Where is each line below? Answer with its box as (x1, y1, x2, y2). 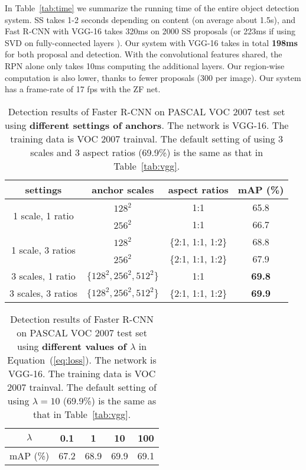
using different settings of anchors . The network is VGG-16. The (5, 118, 289, 132)
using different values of (17, 339, 126, 353)
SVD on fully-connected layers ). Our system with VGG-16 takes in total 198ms (5, 36, 298, 48)
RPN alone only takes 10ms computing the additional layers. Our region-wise (5, 59, 285, 72)
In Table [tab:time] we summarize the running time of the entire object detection (5, 2, 300, 14)
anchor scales (92, 182, 154, 196)
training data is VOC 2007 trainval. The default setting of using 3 (10, 131, 284, 145)
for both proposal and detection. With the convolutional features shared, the (5, 48, 282, 60)
